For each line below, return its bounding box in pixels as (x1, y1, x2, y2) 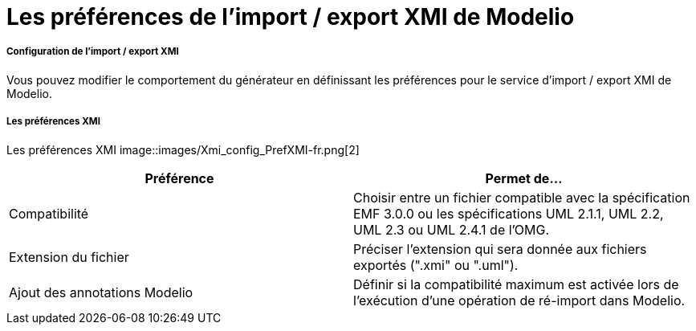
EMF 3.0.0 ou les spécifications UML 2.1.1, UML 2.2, (353, 205, 664, 222)
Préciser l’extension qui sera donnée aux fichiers (353, 240, 647, 257)
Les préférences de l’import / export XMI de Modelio (6, 3, 575, 31)
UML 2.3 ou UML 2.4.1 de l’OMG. (353, 221, 550, 238)
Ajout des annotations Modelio (9, 284, 193, 300)
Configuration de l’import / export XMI (6, 46, 179, 58)
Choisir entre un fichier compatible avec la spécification (353, 189, 690, 206)
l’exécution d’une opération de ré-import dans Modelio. (353, 292, 686, 309)
